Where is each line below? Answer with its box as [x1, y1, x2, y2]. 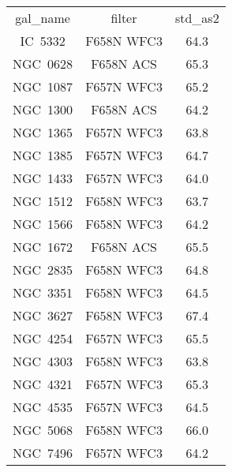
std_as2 [174, 9, 219, 27]
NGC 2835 [13, 260, 73, 279]
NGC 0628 [13, 54, 73, 73]
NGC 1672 [13, 238, 73, 256]
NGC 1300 [13, 100, 73, 118]
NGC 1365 [13, 123, 73, 141]
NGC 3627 [13, 306, 73, 324]
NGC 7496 [13, 444, 73, 462]
